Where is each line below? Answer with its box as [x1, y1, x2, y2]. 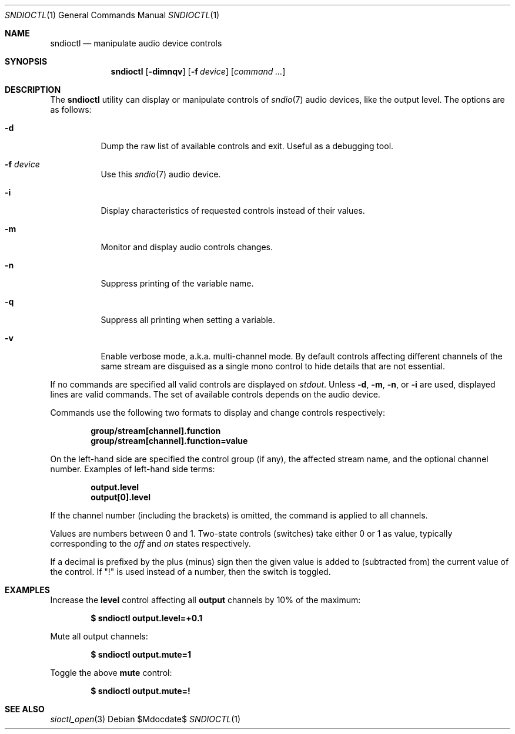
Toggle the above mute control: [50, 668, 172, 678]
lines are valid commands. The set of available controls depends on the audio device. [50, 389, 380, 399]
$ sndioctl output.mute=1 [91, 649, 192, 659]
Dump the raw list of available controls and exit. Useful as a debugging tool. [101, 141, 394, 151]
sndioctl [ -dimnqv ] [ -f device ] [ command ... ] [111, 66, 286, 76]
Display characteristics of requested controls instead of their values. [101, 206, 365, 216]
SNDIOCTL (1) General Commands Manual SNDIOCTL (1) [5, 10, 220, 20]
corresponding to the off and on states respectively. [50, 538, 251, 548]
